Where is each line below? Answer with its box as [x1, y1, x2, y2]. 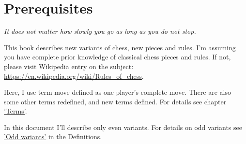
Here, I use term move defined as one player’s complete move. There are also [4, 87, 231, 97]
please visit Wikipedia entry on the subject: [4, 61, 134, 71]
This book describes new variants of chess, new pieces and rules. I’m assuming [4, 42, 236, 52]
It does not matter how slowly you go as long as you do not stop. [4, 26, 196, 36]
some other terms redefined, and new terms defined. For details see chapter [4, 96, 227, 106]
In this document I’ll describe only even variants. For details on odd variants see [4, 122, 242, 132]
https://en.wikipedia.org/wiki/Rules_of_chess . [4, 71, 144, 81]
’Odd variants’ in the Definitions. [4, 131, 102, 142]
